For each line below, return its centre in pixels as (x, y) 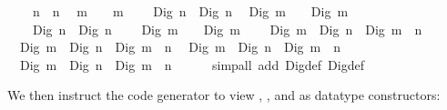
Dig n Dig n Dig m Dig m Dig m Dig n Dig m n (227, 29)
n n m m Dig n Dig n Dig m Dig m (190, 11)
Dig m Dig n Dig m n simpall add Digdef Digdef (192, 64)
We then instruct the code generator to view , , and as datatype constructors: (224, 95)
